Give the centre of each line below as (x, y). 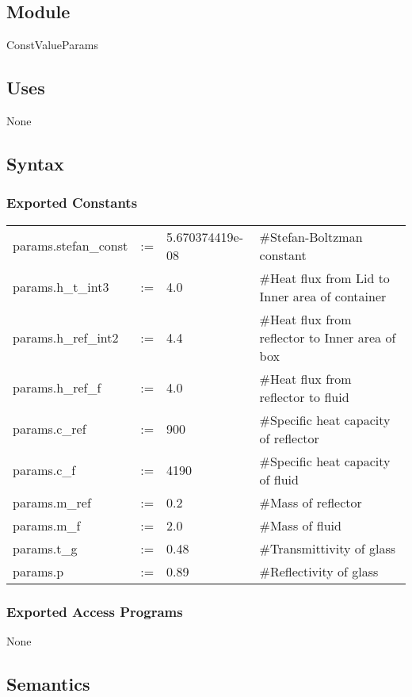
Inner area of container (323, 296)
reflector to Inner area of (328, 337)
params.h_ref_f (57, 388)
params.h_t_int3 (61, 287)
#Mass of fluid (300, 525)
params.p (38, 571)
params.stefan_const (71, 246)
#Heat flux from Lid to (324, 278)
